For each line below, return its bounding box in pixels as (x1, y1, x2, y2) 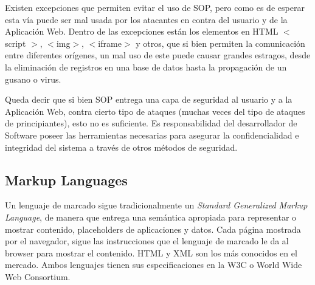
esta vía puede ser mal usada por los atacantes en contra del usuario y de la (5, 13, 288, 26)
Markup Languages (5, 170, 128, 189)
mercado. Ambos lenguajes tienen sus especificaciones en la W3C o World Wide (5, 258, 302, 271)
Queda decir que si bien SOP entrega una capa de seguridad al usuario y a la (5, 93, 292, 106)
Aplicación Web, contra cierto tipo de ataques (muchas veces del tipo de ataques (5, 105, 305, 117)
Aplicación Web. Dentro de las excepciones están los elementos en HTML (5, 25, 279, 38)
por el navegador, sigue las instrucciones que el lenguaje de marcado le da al (5, 235, 289, 247)
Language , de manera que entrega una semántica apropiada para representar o (5, 210, 297, 223)
